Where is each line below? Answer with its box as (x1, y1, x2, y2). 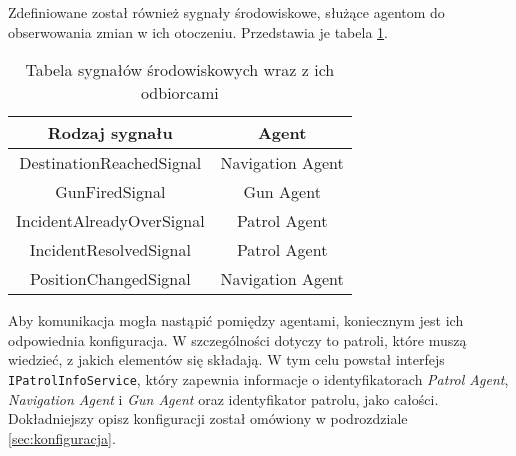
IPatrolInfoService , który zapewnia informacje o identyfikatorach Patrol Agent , (8, 368, 509, 389)
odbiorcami (140, 81, 219, 105)
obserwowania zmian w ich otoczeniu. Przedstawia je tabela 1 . (8, 21, 388, 42)
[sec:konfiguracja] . (8, 427, 116, 448)
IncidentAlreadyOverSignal (16, 209, 205, 233)
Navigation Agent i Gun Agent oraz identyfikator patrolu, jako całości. (8, 388, 439, 409)
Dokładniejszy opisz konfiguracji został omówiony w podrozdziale (8, 408, 408, 429)
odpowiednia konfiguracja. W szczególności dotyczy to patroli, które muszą (8, 329, 467, 350)
